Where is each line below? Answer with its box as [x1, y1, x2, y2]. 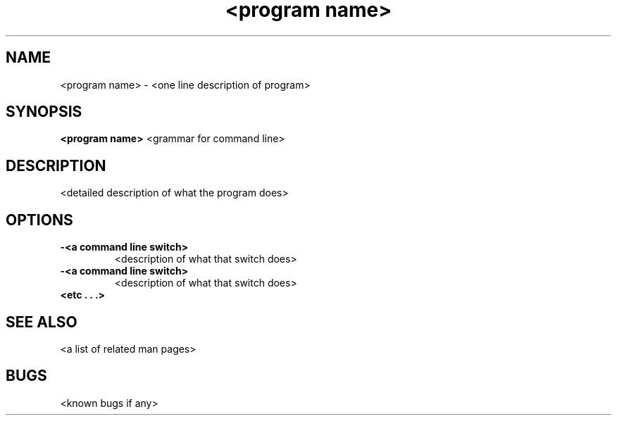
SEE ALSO [6, 313, 77, 331]
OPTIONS [6, 210, 73, 229]
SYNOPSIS [6, 103, 82, 121]
